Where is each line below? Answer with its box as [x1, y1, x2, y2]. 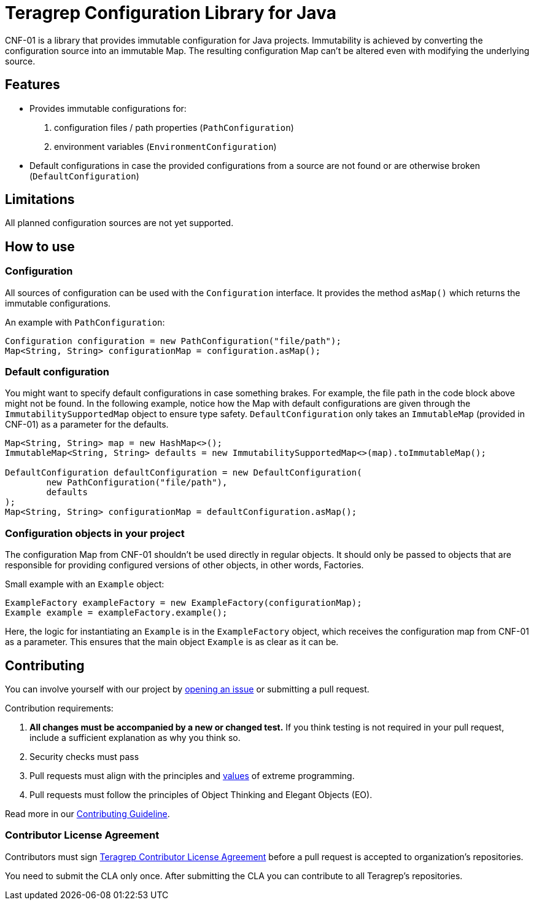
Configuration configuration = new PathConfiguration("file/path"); [5, 335, 341, 346]
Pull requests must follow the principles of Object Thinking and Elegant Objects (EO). [29, 789, 373, 800]
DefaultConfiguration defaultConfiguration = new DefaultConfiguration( [5, 468, 362, 478]
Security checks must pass [29, 751, 139, 762]
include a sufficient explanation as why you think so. [29, 732, 241, 743]
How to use [5, 238, 75, 254]
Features [5, 77, 60, 93]
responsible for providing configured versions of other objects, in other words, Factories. [5, 560, 364, 571]
